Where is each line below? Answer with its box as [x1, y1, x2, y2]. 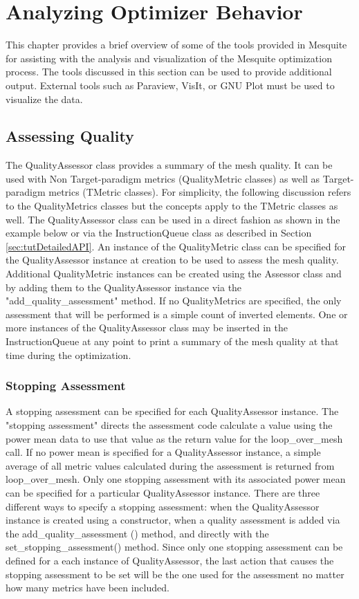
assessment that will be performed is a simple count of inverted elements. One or [6, 306, 348, 321]
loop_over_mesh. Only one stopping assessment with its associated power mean [6, 472, 346, 486]
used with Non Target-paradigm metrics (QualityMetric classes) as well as [6, 171, 320, 185]
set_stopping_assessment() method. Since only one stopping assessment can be [6, 540, 343, 554]
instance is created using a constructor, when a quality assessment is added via [6, 513, 340, 527]
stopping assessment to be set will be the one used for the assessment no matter [6, 566, 344, 581]
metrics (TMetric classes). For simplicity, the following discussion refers [48, 185, 351, 199]
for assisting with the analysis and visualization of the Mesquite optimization [6, 50, 332, 65]
